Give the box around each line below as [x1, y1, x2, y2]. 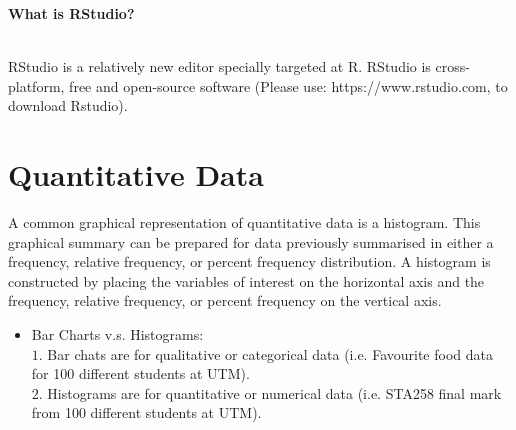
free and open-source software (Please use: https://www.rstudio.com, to [69, 75, 508, 96]
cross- [435, 56, 470, 77]
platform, [8, 75, 65, 96]
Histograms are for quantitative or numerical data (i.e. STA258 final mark [47, 382, 502, 403]
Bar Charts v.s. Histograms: [31, 324, 204, 345]
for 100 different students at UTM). [31, 363, 250, 384]
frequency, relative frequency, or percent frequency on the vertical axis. [8, 290, 442, 311]
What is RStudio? [8, 3, 135, 23]
